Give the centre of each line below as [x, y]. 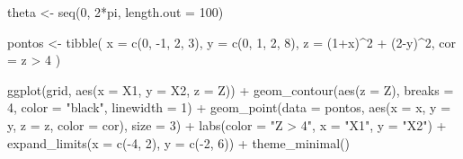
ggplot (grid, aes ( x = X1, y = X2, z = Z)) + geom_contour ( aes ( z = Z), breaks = [231, 89]
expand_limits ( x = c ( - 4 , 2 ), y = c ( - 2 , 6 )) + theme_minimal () [178, 142]
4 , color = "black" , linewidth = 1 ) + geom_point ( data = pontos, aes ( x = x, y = [229, 107]
